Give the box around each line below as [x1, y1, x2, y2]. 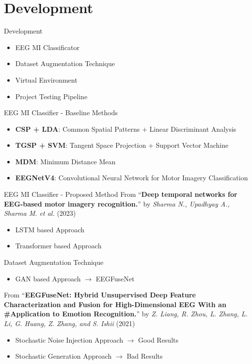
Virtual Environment [15, 74, 78, 85]
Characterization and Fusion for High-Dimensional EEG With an [4, 299, 226, 309]
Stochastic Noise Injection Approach [15, 334, 124, 345]
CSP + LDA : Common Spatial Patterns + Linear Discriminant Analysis [15, 123, 236, 134]
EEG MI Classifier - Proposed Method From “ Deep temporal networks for [4, 189, 237, 199]
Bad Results [126, 351, 163, 361]
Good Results [138, 334, 179, 345]
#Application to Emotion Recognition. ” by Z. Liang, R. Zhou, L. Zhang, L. [4, 309, 248, 319]
